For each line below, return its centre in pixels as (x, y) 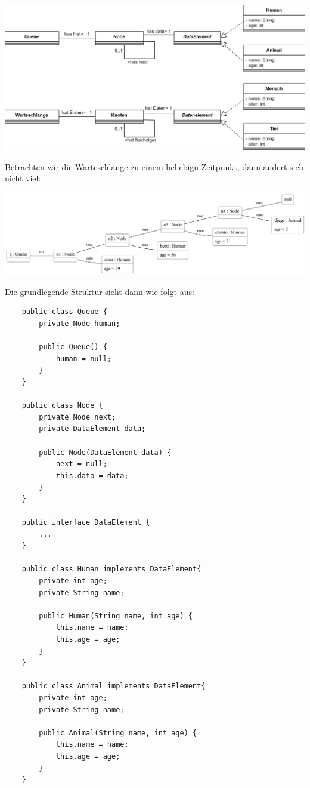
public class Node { (62, 406)
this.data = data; (92, 475)
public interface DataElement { (86, 523)
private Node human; (80, 324)
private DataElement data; (92, 429)
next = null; (81, 464)
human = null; (83, 358)
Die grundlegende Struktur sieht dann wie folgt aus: (100, 291)
